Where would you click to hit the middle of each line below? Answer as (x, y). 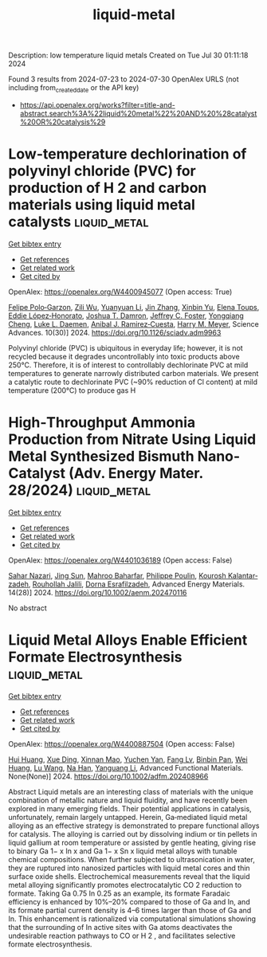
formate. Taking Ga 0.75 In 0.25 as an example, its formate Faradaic (120, 893)
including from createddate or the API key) (74, 88)
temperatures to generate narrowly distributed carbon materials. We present (133, 373)
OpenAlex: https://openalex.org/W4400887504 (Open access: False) (122, 743)
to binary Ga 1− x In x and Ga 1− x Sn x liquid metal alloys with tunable (123, 851)
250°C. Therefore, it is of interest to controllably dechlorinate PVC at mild (128, 365)
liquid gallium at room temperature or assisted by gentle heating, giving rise (132, 842)
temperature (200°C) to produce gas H (72, 390)
